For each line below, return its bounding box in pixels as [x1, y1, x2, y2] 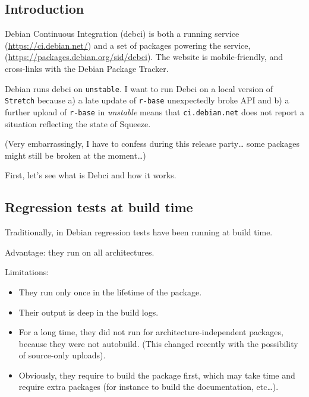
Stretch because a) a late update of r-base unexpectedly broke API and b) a [5, 94, 289, 106]
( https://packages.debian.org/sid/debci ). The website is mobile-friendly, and [5, 51, 283, 63]
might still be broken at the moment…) [5, 149, 146, 161]
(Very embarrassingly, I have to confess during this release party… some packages [5, 137, 299, 150]
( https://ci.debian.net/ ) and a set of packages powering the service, [5, 39, 251, 51]
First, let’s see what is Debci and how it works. [5, 169, 176, 181]
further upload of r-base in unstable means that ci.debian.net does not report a [5, 105, 304, 118]
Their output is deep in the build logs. [18, 305, 159, 318]
